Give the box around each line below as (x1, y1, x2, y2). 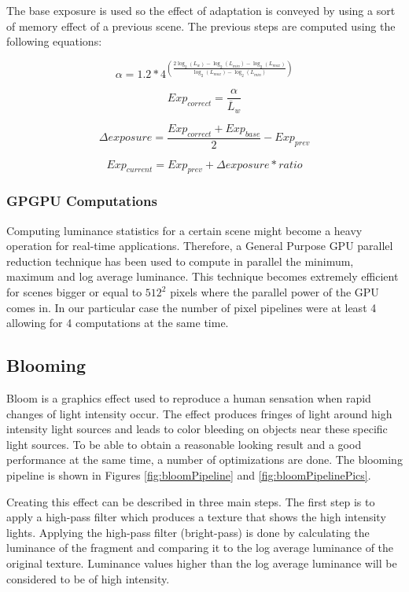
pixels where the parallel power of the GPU (170, 284, 379, 300)
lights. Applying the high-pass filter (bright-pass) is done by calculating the (6, 524, 370, 540)
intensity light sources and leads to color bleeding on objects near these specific (6, 421, 388, 437)
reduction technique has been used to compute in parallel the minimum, (6, 252, 354, 269)
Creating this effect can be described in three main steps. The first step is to (6, 493, 375, 509)
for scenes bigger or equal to (6, 284, 142, 300)
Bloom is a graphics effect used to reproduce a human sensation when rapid (6, 390, 371, 406)
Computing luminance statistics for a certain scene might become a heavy (6, 222, 363, 238)
